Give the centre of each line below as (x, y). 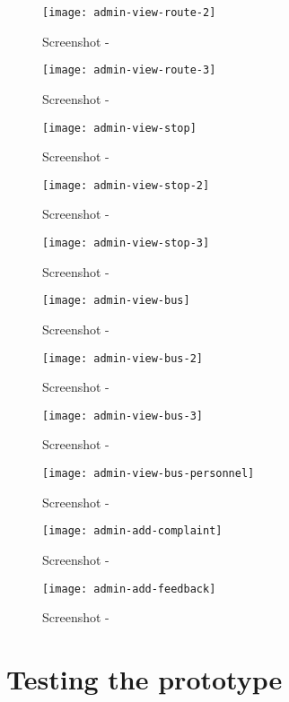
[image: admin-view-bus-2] (123, 358)
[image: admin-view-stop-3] (126, 243)
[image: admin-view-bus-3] (123, 416)
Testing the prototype (144, 678)
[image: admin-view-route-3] (129, 70)
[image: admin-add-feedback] (129, 589)
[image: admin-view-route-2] (129, 13)
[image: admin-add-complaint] (132, 531)
